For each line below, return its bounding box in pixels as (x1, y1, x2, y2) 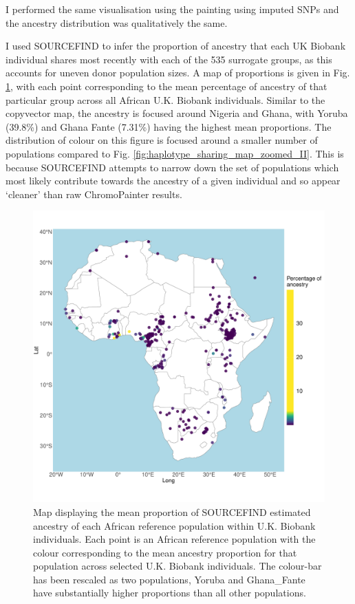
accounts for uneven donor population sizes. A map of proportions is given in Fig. (6, 65, 350, 80)
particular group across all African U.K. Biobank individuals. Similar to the (6, 92, 325, 107)
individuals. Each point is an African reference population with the (33, 532, 316, 546)
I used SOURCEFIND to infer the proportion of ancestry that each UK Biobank (6, 39, 346, 53)
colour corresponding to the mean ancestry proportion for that (33, 545, 297, 559)
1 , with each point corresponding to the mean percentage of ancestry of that (6, 78, 327, 93)
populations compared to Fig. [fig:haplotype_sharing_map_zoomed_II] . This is (6, 146, 344, 160)
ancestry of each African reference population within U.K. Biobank (33, 518, 316, 532)
